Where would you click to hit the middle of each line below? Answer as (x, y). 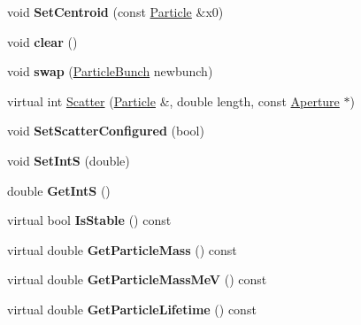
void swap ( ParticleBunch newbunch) (110, 71)
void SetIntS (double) (69, 160)
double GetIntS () (59, 190)
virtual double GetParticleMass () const (122, 249)
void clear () (42, 41)
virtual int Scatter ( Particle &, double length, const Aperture (173, 101)
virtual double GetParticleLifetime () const (132, 309)
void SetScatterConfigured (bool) (106, 131)
